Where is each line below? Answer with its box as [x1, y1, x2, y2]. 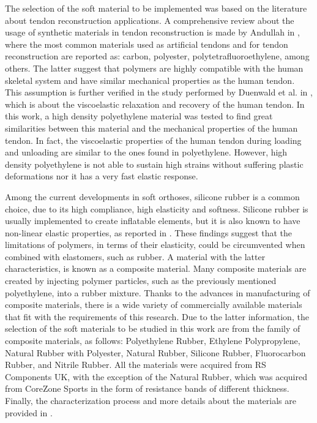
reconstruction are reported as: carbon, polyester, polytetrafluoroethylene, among [5, 50, 310, 62]
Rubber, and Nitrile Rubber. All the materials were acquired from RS [5, 358, 266, 371]
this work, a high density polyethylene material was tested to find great [5, 110, 273, 122]
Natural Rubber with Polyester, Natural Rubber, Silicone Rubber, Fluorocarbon [5, 346, 306, 359]
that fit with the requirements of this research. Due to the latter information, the [5, 310, 309, 323]
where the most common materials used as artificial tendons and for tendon [5, 37, 288, 50]
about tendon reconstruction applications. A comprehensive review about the [5, 13, 294, 26]
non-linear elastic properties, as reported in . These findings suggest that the [5, 226, 292, 239]
